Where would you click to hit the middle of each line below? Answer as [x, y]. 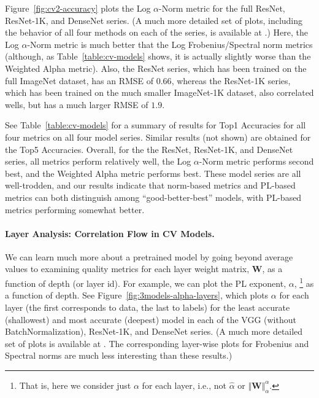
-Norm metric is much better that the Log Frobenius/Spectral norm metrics [170, 44]
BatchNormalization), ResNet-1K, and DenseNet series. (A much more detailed [154, 331]
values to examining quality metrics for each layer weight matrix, [127, 269]
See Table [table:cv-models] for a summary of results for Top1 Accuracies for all [156, 125]
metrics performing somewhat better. [75, 209]
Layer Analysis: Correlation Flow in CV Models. [110, 233]
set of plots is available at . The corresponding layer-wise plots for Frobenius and [157, 343]
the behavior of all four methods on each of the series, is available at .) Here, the [156, 32]
